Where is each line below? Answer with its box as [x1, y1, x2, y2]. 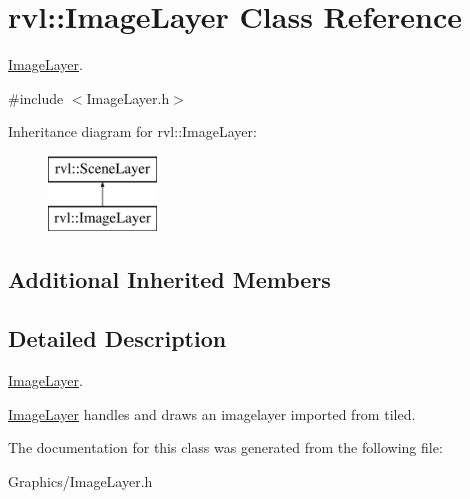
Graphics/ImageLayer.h [8, 470, 153, 491]
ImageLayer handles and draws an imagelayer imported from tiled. [8, 403, 416, 424]
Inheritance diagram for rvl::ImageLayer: [8, 121, 257, 142]
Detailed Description [8, 323, 227, 354]
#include [8, 87, 64, 108]
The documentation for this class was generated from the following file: [8, 437, 443, 458]
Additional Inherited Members [8, 264, 331, 295]
